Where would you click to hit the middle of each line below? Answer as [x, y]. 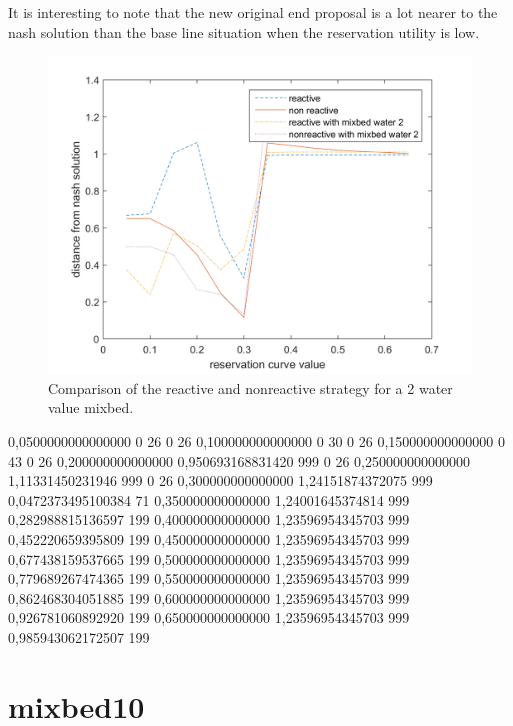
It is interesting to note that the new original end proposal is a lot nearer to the [253, 12]
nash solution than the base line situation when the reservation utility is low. [244, 31]
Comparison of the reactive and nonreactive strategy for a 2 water [250, 387]
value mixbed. [91, 407]
